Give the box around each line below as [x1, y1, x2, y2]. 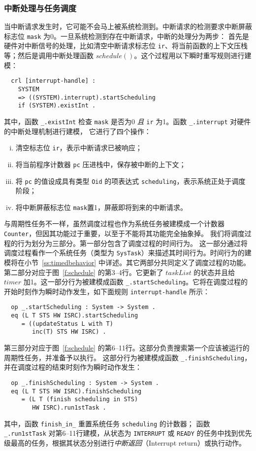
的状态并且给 [193, 267, 235, 277]
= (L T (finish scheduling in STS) [21, 396, 138, 403]
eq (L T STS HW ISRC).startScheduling [11, 312, 138, 319]
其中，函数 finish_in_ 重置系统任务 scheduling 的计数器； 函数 [4, 418, 210, 428]
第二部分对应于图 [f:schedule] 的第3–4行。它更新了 [4, 267, 163, 277]
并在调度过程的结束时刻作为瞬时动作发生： [4, 362, 142, 372]
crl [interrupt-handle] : [11, 77, 96, 85]
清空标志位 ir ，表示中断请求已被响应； [15, 142, 142, 153]
